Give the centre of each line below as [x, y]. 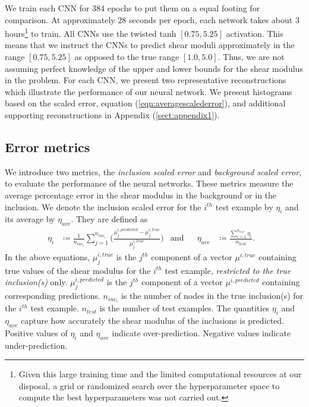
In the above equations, [48, 256]
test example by [244, 206]
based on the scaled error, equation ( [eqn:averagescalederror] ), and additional [145, 103]
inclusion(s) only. [36, 282]
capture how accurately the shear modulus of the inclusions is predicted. [152, 321]
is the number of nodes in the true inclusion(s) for [212, 296]
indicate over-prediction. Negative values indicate [201, 332]
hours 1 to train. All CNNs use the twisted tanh [91, 32]
